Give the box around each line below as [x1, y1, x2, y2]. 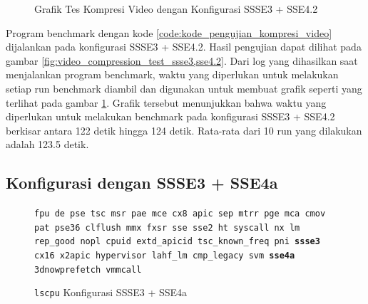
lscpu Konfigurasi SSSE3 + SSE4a [34, 285, 188, 300]
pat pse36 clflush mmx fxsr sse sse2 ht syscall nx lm [34, 222, 300, 233]
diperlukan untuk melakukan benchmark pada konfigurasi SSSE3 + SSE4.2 [6, 109, 335, 124]
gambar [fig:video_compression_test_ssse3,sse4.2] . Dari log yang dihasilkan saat [6, 53, 358, 68]
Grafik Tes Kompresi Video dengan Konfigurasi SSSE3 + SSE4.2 [34, 1, 318, 16]
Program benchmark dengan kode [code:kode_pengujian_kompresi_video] [6, 25, 332, 40]
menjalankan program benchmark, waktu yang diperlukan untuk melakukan [6, 67, 339, 82]
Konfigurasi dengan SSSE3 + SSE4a [6, 172, 278, 194]
